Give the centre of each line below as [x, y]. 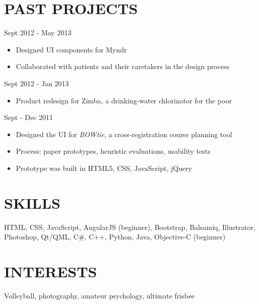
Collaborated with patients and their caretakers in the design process [123, 66]
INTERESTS [51, 271]
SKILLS [32, 202]
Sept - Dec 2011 [29, 117]
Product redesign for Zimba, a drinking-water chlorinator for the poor [124, 100]
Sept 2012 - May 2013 [38, 33]
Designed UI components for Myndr [71, 49]
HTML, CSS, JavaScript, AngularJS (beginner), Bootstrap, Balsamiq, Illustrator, [130, 227]
